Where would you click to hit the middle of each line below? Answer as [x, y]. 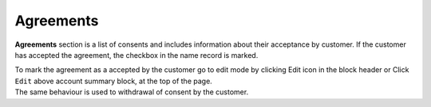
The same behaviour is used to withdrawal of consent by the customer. [132, 92]
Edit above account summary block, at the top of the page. [114, 81]
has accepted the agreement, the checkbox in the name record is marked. [136, 55]
